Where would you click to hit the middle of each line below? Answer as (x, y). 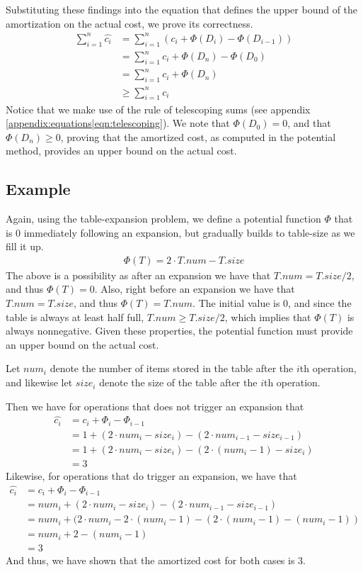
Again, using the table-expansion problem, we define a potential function (163, 219)
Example (38, 189)
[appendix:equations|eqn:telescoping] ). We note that (118, 123)
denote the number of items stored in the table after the (172, 368)
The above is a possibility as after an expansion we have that (138, 275)
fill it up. (25, 246)
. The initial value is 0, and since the (272, 303)
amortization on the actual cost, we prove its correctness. (129, 23)
